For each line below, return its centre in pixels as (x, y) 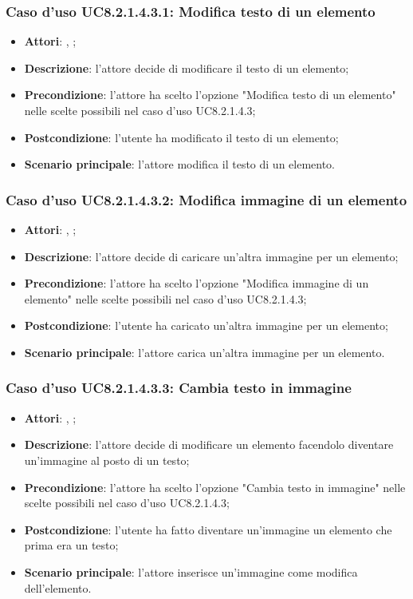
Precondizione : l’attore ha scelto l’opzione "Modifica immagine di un (197, 283)
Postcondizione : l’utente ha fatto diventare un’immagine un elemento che (208, 529)
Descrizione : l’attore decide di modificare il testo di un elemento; (187, 67)
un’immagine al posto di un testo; (107, 460)
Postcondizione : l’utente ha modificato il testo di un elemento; (181, 137)
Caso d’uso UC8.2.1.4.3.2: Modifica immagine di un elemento (206, 199)
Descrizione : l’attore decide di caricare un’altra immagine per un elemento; (211, 256)
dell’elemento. (58, 587)
